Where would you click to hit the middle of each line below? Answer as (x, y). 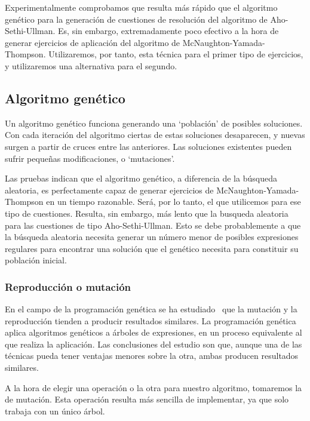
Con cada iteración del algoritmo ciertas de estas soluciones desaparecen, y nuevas (155, 135)
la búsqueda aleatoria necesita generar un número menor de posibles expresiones (152, 237)
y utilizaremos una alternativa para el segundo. (91, 65)
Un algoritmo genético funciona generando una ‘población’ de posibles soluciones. (154, 123)
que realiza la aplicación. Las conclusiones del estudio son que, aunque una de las (154, 344)
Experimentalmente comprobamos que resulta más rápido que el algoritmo (141, 7)
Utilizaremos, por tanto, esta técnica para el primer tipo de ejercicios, (176, 54)
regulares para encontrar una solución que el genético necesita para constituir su (152, 248)
